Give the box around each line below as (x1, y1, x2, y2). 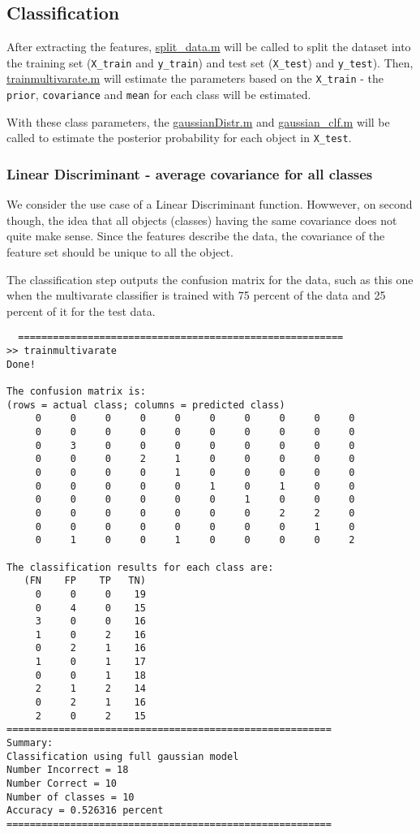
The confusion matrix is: (6, 386, 146, 398)
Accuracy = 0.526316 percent (6, 805, 164, 817)
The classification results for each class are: (6, 561, 274, 573)
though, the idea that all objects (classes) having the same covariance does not (6, 211, 397, 228)
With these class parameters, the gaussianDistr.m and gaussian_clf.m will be (6, 113, 390, 130)
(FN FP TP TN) (24, 575, 146, 587)
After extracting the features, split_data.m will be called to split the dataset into (6, 38, 411, 55)
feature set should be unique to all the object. (6, 244, 234, 261)
